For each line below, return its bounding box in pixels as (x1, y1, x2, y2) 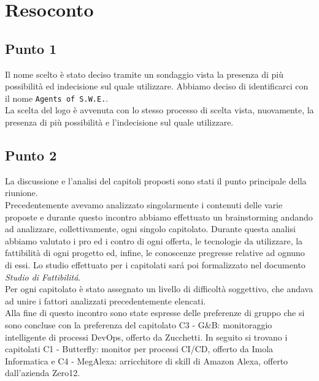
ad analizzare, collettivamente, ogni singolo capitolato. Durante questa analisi (5, 222, 296, 235)
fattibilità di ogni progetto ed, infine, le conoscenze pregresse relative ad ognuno (5, 246, 305, 259)
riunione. (5, 186, 38, 199)
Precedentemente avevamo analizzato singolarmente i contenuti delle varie (5, 198, 283, 211)
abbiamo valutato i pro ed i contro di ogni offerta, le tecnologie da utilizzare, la (5, 234, 303, 247)
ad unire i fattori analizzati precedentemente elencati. (5, 294, 206, 307)
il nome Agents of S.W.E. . (5, 91, 109, 104)
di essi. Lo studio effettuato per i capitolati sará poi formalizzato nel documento (5, 258, 306, 271)
